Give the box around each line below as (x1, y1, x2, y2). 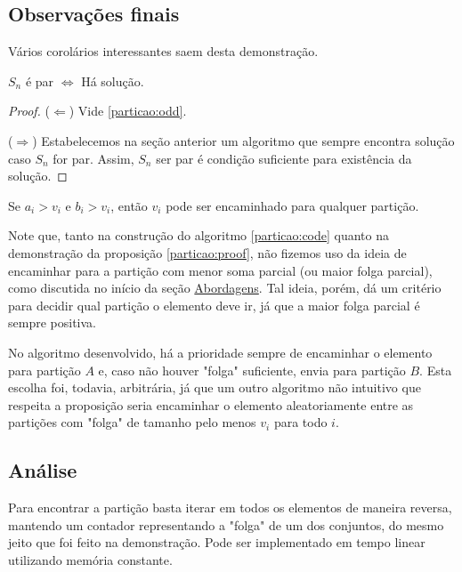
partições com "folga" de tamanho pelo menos (8, 413, 256, 431)
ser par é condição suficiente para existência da (156, 149, 412, 167)
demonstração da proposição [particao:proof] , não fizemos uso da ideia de (8, 243, 407, 262)
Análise (8, 456, 77, 484)
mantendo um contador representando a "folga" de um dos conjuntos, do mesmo (8, 515, 444, 534)
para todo (273, 413, 328, 431)
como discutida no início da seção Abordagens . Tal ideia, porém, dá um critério (8, 278, 442, 297)
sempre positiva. (8, 313, 96, 332)
